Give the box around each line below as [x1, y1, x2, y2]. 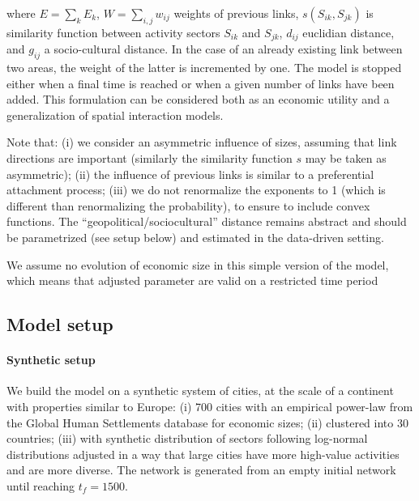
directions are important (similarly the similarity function [6, 150, 293, 167]
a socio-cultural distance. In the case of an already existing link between [44, 40, 403, 57]
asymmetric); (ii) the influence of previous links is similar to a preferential [6, 165, 374, 182]
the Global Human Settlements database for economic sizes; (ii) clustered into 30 [6, 414, 408, 431]
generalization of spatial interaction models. [6, 106, 224, 123]
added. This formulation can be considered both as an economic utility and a [6, 91, 390, 108]
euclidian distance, [302, 23, 395, 40]
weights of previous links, [173, 5, 299, 21]
